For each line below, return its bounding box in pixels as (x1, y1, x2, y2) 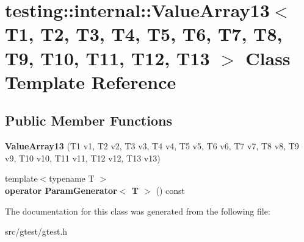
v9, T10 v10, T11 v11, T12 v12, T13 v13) (5, 151, 161, 164)
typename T (49, 172, 95, 185)
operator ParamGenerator (5, 183, 117, 196)
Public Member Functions (5, 111, 172, 130)
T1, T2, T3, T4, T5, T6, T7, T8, (5, 21, 283, 46)
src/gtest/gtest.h (5, 225, 68, 238)
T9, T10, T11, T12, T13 (5, 45, 210, 70)
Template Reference (5, 69, 176, 94)
